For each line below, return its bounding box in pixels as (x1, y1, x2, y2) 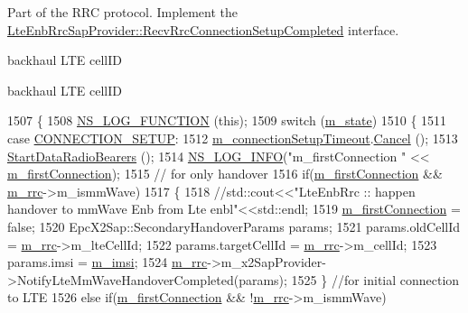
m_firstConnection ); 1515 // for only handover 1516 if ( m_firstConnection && (7, 164, 443, 183)
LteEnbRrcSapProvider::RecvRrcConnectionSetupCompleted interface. (7, 20, 399, 39)
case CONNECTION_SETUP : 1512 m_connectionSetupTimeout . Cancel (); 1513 (7, 128, 458, 147)
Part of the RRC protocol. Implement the (7, 3, 238, 21)
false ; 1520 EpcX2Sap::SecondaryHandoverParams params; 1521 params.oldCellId (7, 216, 461, 235)
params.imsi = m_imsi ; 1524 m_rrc (7, 253, 208, 272)
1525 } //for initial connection (291, 270, 460, 289)
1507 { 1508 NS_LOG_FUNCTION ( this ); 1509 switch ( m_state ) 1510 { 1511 (7, 111, 447, 130)
